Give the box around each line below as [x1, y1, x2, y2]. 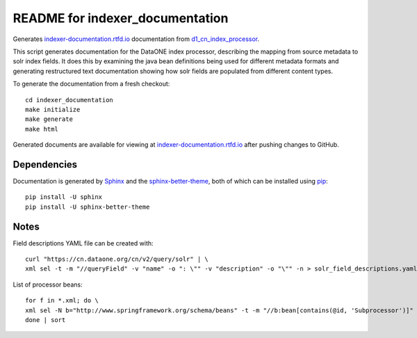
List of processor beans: [13, 280, 83, 289]
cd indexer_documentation [25, 96, 114, 104]
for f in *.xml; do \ [25, 296, 99, 305]
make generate [25, 115, 73, 123]
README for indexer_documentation [13, 10, 229, 26]
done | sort [25, 316, 66, 323]
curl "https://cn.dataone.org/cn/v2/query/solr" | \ [25, 255, 208, 264]
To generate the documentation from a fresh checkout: [13, 80, 170, 88]
